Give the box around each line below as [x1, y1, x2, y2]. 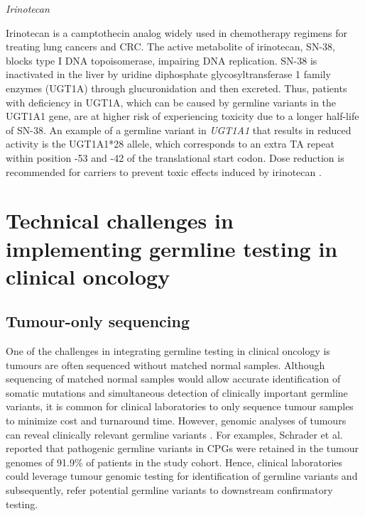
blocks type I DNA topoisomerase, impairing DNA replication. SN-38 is [6, 53, 317, 67]
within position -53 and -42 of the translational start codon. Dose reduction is [6, 150, 344, 165]
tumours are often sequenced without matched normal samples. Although [6, 357, 325, 372]
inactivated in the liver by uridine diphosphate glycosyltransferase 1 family [6, 67, 331, 82]
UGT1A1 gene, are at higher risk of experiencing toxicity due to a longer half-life [6, 109, 359, 123]
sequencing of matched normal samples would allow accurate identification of [6, 371, 341, 386]
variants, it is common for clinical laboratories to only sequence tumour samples [6, 399, 354, 414]
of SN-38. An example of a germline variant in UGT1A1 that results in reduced [6, 122, 352, 137]
